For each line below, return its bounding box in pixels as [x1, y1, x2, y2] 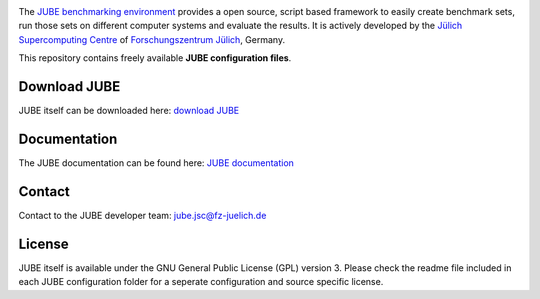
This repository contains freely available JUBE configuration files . [18, 52, 292, 64]
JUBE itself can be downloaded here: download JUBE [18, 105, 240, 117]
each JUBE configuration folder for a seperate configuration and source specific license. [18, 276, 384, 288]
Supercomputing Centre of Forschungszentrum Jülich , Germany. [18, 33, 285, 45]
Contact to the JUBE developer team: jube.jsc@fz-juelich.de [18, 209, 267, 221]
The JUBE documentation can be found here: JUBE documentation [18, 156, 295, 169]
